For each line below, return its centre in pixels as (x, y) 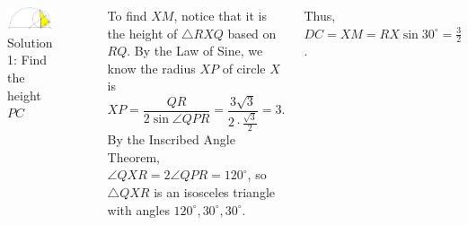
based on (252, 33)
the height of (142, 33)
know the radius (151, 68)
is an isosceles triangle (215, 191)
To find (127, 15)
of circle (244, 68)
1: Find (27, 60)
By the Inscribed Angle (171, 139)
